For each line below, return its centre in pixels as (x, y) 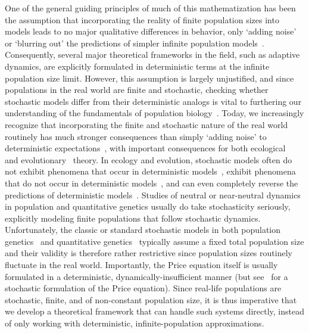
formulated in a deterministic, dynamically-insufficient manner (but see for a (146, 276)
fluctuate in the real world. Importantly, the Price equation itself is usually (141, 265)
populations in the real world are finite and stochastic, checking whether (137, 90)
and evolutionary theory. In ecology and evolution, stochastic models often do (149, 159)
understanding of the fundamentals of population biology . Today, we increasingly (154, 113)
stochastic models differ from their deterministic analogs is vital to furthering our (153, 101)
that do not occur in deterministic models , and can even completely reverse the (152, 183)
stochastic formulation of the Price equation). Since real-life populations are (143, 288)
